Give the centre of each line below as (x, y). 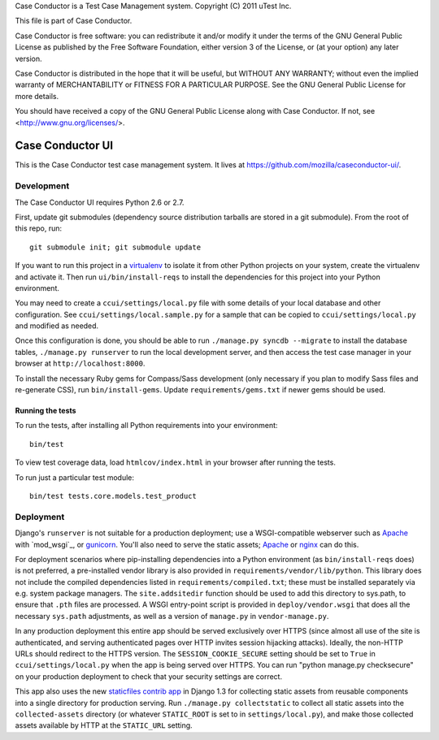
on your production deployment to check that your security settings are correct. (149, 676)
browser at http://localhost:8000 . (80, 364)
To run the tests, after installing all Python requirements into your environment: (146, 426)
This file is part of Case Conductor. (74, 21)
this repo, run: (39, 228)
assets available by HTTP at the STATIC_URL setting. (104, 725)
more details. (37, 96)
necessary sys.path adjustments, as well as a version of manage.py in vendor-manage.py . (172, 616)
